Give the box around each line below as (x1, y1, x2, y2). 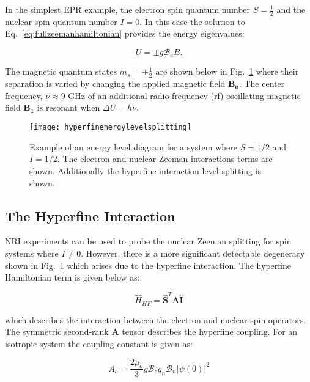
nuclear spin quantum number (5, 15, 117, 28)
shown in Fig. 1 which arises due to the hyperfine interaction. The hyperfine (5, 259, 292, 271)
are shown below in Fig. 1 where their (155, 65, 299, 78)
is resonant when (37, 101, 100, 114)
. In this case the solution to (139, 15, 245, 28)
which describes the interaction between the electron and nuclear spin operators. (5, 313, 306, 326)
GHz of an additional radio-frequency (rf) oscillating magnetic (68, 89, 301, 101)
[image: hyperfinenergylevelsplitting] (29, 123, 191, 132)
